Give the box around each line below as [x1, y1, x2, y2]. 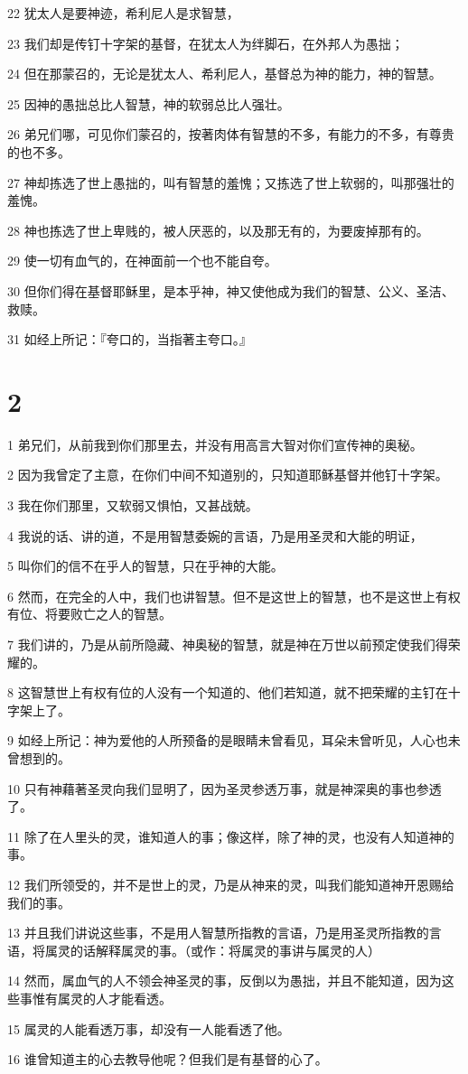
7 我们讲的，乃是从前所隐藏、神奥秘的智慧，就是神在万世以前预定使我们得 [7, 635, 448, 653]
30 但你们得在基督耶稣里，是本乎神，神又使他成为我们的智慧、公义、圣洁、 [7, 281, 454, 300]
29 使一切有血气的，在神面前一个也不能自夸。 [7, 251, 277, 270]
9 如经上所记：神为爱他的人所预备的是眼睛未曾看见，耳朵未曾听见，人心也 [7, 731, 448, 750]
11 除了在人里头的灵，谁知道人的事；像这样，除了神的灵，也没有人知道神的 [7, 827, 454, 845]
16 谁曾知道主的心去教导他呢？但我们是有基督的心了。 [7, 1050, 328, 1069]
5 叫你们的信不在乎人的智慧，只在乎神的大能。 [7, 556, 284, 575]
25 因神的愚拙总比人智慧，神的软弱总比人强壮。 [7, 94, 290, 113]
